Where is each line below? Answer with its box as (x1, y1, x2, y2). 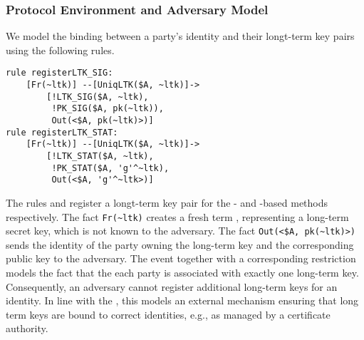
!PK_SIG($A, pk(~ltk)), (51, 103, 164, 114)
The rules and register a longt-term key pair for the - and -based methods (6, 195, 328, 210)
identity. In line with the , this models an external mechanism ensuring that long (6, 293, 359, 308)
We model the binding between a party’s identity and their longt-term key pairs (6, 29, 355, 43)
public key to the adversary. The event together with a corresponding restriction (6, 251, 356, 266)
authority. (6, 321, 48, 336)
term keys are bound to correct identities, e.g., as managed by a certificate (6, 306, 331, 321)
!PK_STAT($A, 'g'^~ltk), (51, 163, 170, 173)
